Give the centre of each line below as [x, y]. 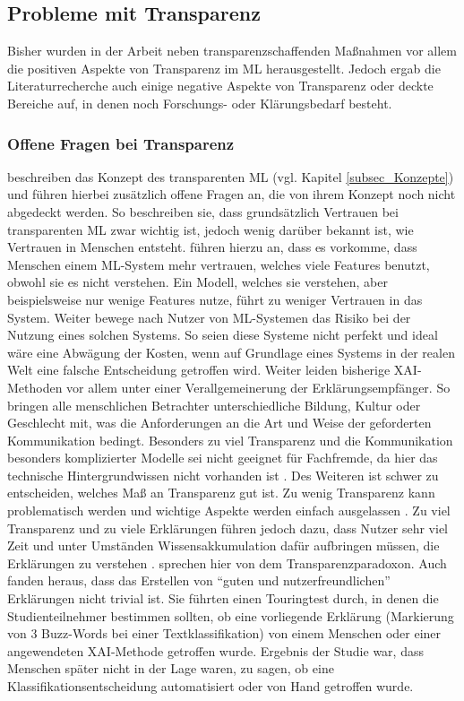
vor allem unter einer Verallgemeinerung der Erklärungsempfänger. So [258, 387]
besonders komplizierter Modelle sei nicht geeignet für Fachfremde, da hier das [223, 458]
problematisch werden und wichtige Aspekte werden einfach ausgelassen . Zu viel [229, 511]
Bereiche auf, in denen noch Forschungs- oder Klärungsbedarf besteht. [200, 103]
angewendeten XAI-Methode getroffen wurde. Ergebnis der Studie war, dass [215, 650]
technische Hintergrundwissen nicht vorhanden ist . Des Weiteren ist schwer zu [223, 475]
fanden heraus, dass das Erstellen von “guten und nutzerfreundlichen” [199, 580]
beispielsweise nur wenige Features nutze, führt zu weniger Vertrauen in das [215, 299]
